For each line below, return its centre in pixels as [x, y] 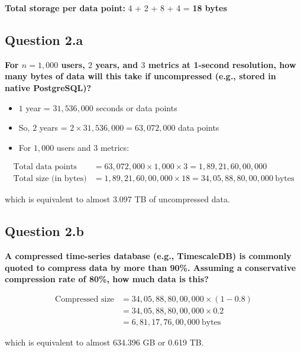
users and [74, 147]
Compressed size [85, 300]
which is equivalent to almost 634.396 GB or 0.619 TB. [104, 342]
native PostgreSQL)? [48, 87]
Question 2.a [44, 39]
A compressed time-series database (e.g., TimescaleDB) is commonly [148, 256]
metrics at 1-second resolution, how [222, 64]
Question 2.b [44, 231]
